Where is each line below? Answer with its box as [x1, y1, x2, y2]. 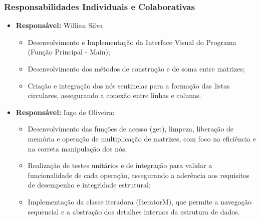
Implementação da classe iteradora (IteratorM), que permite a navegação [28, 196, 251, 206]
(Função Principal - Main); [28, 46, 110, 57]
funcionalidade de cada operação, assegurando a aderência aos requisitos [28, 169, 249, 180]
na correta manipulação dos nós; [28, 143, 127, 153]
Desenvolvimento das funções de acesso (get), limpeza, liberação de [28, 123, 234, 134]
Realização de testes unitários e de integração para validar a [28, 160, 212, 170]
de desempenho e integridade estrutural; [28, 179, 151, 190]
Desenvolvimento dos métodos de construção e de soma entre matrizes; [28, 63, 245, 73]
